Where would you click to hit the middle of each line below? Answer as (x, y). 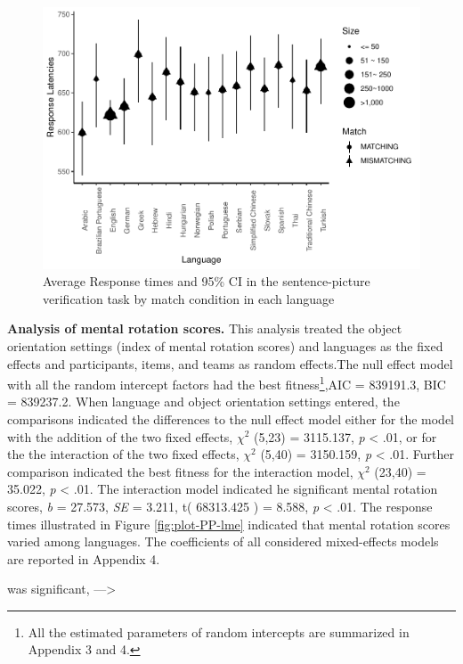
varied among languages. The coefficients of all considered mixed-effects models (223, 541)
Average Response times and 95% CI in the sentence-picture (207, 281)
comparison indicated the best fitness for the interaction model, (180, 471)
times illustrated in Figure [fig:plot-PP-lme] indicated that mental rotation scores (229, 524)
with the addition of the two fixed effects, (120, 436)
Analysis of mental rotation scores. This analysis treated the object (205, 328)
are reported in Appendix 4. (84, 558)
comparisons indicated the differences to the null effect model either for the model (231, 418)
